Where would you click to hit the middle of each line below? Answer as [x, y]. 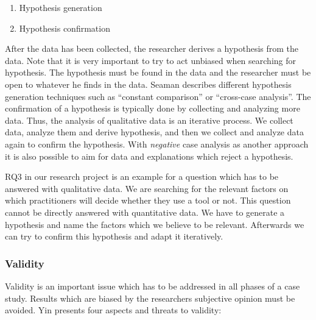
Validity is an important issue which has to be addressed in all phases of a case [153, 286]
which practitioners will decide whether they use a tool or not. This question [148, 200]
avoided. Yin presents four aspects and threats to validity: [113, 310]
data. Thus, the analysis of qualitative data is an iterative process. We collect [149, 120]
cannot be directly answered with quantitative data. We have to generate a [145, 212]
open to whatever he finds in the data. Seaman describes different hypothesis [148, 84]
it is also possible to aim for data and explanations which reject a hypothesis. [149, 156]
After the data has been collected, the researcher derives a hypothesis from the [152, 48]
